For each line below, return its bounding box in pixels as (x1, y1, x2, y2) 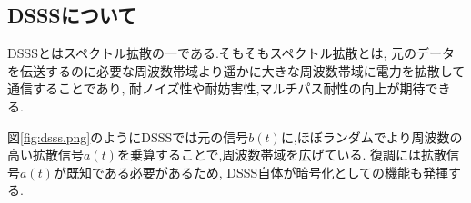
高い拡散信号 (7, 145, 84, 164)
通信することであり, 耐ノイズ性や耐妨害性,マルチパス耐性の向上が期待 (7, 79, 426, 98)
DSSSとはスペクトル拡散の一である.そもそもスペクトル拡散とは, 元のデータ (7, 43, 456, 63)
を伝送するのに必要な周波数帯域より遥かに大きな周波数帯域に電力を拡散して (7, 61, 466, 80)
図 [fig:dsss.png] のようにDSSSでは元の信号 (7, 127, 249, 146)
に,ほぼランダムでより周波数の (280, 127, 463, 146)
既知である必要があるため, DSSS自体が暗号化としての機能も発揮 (65, 162, 448, 181)
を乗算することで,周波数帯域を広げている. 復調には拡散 (116, 145, 446, 164)
